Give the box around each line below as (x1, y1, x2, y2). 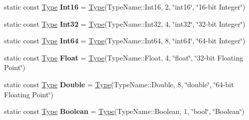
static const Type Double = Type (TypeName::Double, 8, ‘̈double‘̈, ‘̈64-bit (4, 79, 234, 89)
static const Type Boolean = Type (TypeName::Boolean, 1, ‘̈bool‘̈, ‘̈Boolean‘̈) (4, 106, 244, 116)
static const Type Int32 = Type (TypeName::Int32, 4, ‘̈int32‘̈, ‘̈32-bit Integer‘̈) (4, 18, 245, 29)
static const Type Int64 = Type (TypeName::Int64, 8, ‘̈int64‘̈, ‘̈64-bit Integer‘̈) (4, 35, 245, 46)
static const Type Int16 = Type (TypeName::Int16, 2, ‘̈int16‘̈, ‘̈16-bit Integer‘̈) (4, 2, 245, 12)
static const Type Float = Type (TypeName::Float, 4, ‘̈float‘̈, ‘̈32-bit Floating (4, 52, 243, 63)
